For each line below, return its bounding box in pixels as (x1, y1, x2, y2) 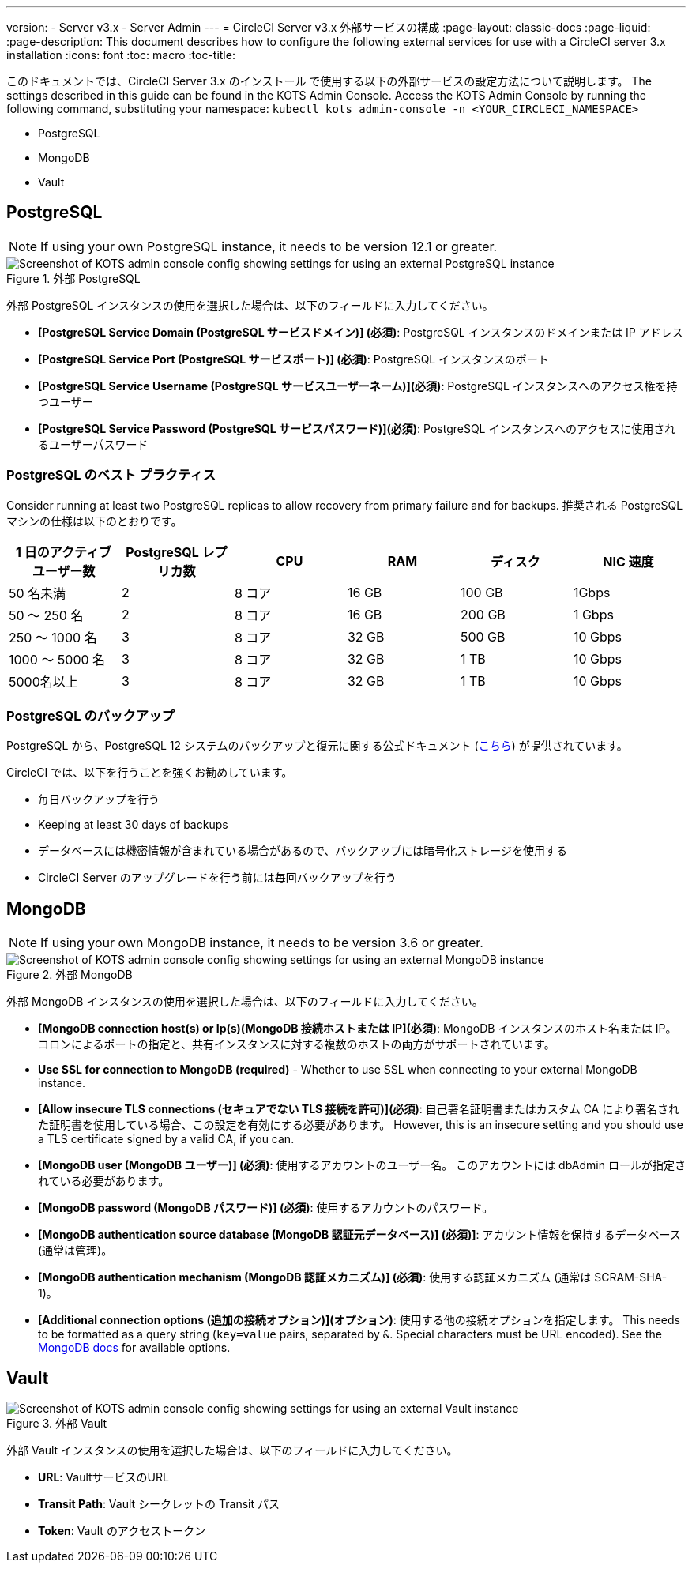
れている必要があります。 (38, 1174, 170, 1188)
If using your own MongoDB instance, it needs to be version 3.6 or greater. (40, 935, 483, 951)
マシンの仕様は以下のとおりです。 (6, 514, 182, 528)
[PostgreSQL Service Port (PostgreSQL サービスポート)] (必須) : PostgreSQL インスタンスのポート (38, 352, 549, 366)
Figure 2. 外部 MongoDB (6, 968, 133, 982)
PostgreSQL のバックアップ (6, 707, 175, 724)
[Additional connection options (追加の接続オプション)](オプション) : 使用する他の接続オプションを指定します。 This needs (38, 1313, 680, 1327)
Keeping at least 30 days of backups (38, 818, 228, 832)
